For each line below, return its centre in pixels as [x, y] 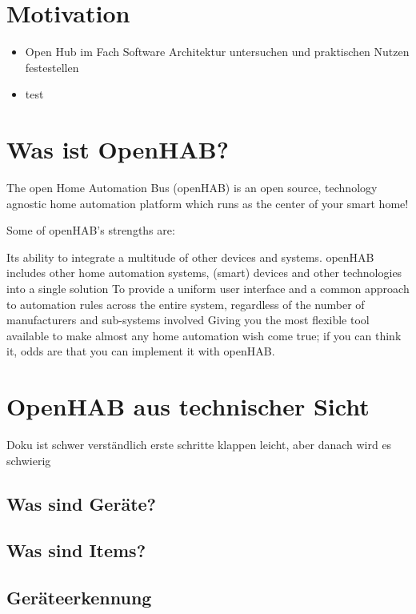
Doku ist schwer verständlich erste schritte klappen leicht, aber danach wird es [199, 445]
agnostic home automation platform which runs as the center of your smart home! [208, 203]
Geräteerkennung [79, 598]
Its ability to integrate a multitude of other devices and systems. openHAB [190, 257]
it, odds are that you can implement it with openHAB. [141, 351]
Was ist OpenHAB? [118, 149]
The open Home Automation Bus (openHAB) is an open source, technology [192, 188]
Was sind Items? [76, 550]
